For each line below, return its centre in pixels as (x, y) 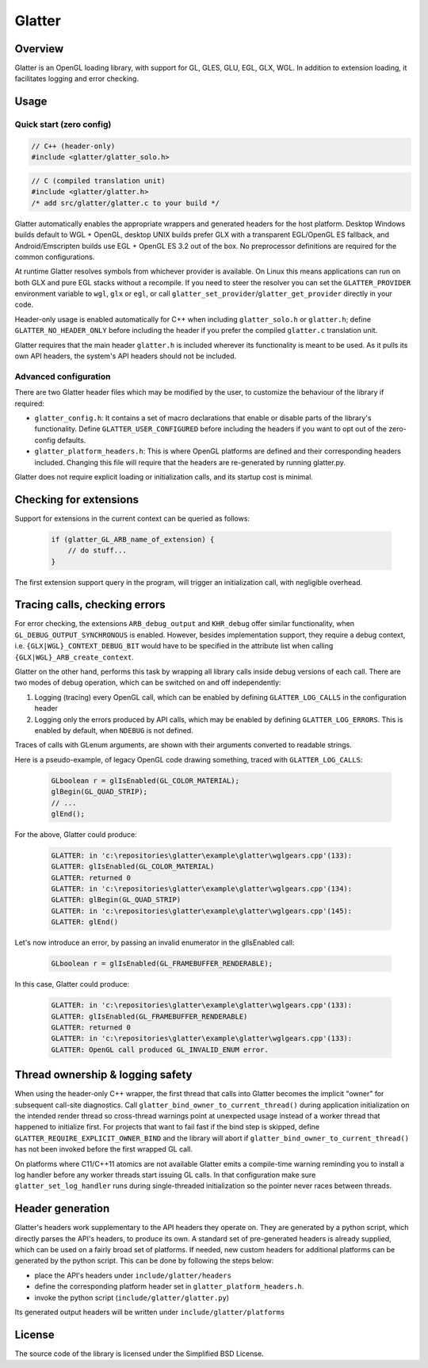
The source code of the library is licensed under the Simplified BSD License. (139, 1353)
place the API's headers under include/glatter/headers (133, 1275)
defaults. (71, 440)
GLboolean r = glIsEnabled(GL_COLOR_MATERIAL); (145, 780)
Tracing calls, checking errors (90, 605)
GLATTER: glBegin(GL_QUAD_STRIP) (116, 900)
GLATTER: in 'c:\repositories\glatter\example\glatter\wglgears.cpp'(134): (202, 889)
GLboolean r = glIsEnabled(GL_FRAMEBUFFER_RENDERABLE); (162, 964)
